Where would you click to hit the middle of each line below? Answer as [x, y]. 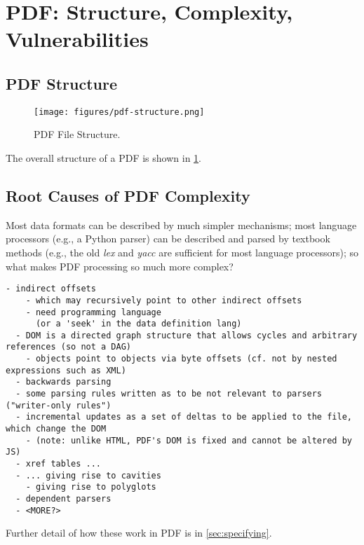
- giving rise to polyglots [91, 487]
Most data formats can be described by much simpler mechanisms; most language [181, 225]
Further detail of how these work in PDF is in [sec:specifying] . [139, 533]
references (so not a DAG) [68, 347]
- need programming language [93, 312]
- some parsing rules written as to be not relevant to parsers [169, 394]
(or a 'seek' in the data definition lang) [139, 324]
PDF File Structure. [77, 134]
